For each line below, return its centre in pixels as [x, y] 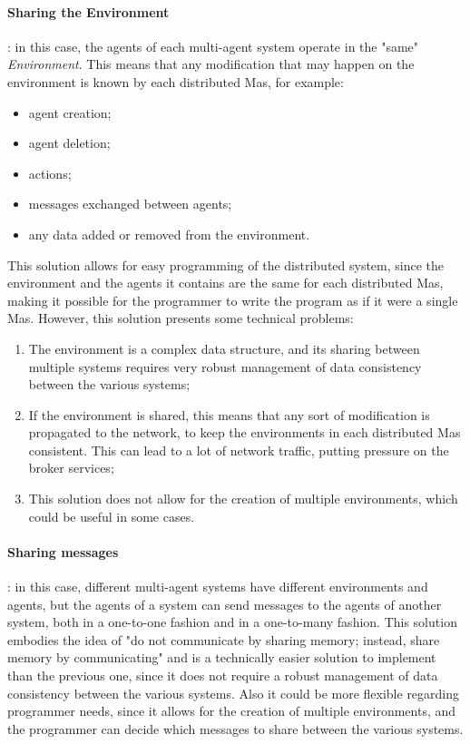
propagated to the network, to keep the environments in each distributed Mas [245, 432]
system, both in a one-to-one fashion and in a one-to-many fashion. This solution [232, 622]
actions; [50, 173]
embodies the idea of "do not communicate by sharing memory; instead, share [224, 639]
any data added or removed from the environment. [169, 234]
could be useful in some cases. [112, 516]
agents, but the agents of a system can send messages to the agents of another [225, 604]
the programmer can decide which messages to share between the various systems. [235, 728]
